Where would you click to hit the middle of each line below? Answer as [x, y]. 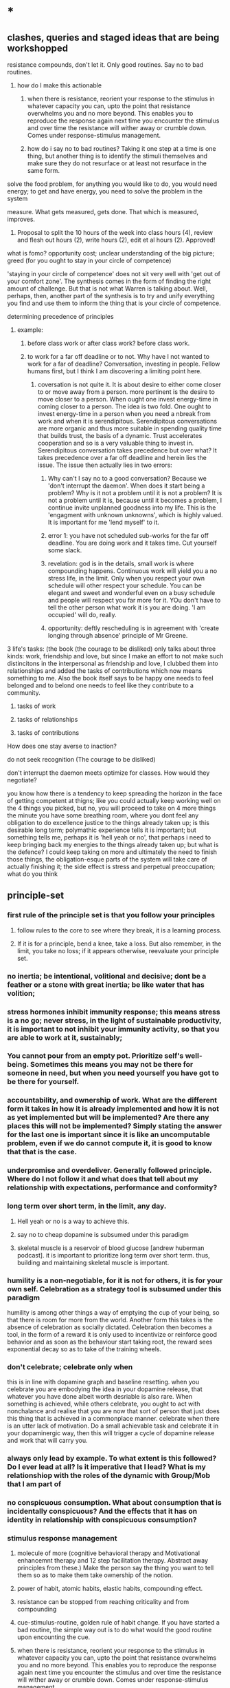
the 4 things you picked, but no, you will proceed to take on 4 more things [112, 808]
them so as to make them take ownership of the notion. [95, 1575]
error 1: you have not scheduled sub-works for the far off [128, 535]
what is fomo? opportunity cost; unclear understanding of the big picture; [111, 253]
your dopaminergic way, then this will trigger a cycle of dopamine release [111, 1433]
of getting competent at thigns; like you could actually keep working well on [114, 801]
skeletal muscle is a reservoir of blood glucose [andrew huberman [111, 1248]
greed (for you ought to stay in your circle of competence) [89, 260]
